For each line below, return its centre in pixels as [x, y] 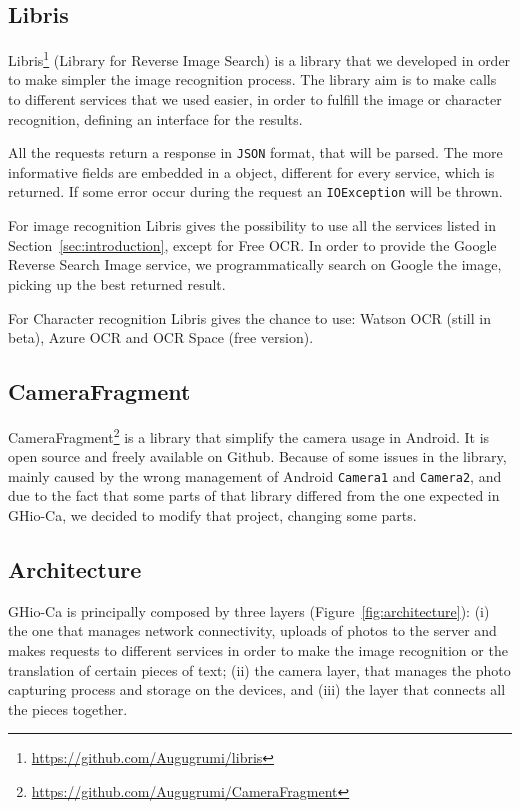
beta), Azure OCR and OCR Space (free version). [161, 337]
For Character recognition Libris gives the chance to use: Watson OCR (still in [249, 317]
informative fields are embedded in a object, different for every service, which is [251, 171]
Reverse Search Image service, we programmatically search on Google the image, [255, 264]
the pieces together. [68, 708]
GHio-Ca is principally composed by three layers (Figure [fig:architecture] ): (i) [249, 610]
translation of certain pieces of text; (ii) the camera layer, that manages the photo [259, 669]
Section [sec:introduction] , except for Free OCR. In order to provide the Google [252, 244]
